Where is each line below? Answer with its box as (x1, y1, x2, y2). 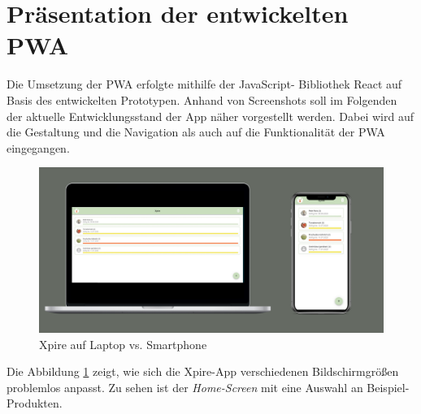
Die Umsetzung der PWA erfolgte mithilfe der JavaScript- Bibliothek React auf (7, 75, 402, 93)
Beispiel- (367, 378, 410, 395)
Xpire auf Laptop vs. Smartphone (39, 335, 207, 352)
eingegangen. (7, 139, 70, 156)
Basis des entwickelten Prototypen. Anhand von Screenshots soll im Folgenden (7, 91, 397, 108)
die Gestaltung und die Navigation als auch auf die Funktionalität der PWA (7, 123, 385, 140)
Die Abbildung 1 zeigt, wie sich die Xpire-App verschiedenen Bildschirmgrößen (7, 363, 399, 380)
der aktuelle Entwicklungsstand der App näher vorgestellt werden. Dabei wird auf (7, 107, 414, 124)
